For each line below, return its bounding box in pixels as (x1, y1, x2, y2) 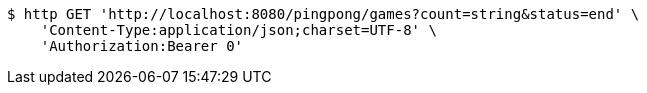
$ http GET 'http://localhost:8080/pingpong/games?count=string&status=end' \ (7, 6, 640, 22)
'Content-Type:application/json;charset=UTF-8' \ (40, 22, 437, 38)
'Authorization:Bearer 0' (40, 38, 244, 54)
